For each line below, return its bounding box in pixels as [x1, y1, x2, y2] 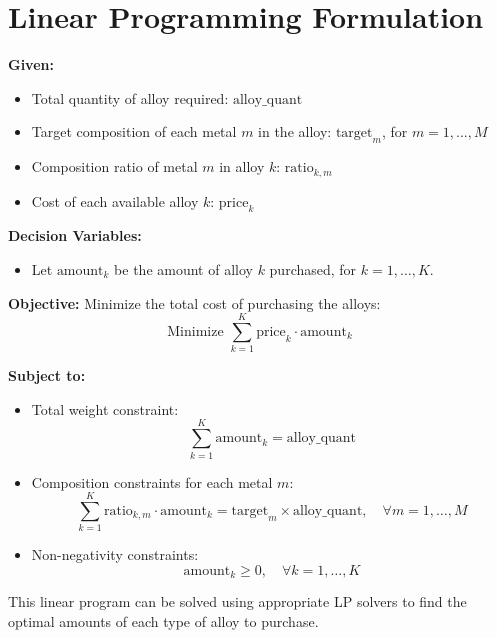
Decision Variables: [8, 225, 142, 246]
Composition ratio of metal [31, 156, 198, 177]
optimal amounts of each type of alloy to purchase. [8, 610, 319, 631]
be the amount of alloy [114, 258, 253, 279]
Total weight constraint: [31, 398, 179, 419]
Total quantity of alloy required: [31, 87, 229, 108]
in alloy [219, 156, 265, 177]
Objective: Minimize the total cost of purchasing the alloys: [8, 292, 381, 313]
